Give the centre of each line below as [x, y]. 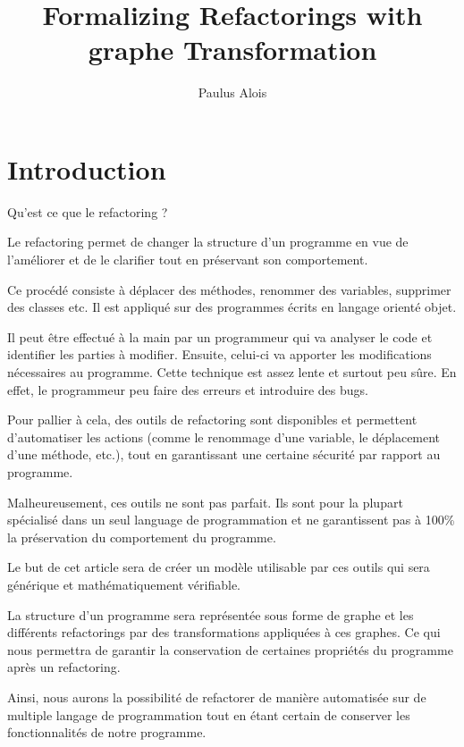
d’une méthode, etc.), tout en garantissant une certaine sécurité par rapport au [224, 454]
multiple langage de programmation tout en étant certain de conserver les [209, 714]
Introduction [87, 168]
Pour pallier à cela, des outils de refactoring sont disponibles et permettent [212, 420]
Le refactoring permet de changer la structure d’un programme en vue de [208, 242]
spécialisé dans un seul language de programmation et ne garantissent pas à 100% [231, 520]
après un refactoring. [64, 667]
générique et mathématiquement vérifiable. [124, 584]
